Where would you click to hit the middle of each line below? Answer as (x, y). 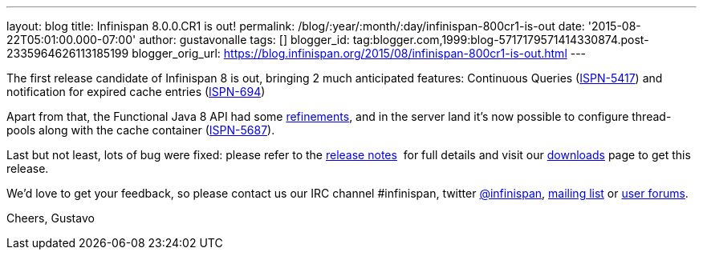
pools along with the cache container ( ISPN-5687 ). (141, 130)
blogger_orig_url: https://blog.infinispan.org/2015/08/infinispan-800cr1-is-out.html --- (359, 53)
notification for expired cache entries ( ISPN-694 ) (136, 92)
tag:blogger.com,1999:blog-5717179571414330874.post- (501, 40)
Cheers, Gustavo (51, 218)
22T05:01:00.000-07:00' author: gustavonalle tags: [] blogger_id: (178, 40)
